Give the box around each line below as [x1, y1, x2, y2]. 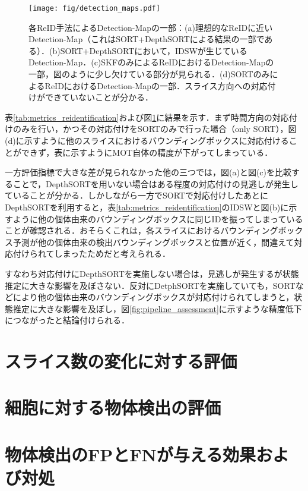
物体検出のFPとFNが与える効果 [5, 442, 256, 466]
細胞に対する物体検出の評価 [5, 395, 221, 420]
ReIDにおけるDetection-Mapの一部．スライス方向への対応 [45, 79, 268, 92]
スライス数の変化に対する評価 [5, 349, 237, 373]
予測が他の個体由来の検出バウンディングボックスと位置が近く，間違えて [12, 235, 294, 248]
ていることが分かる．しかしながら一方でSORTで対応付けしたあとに [5, 189, 268, 202]
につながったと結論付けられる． [5, 314, 129, 326]
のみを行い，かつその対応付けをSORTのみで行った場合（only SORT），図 [12, 122, 297, 135]
